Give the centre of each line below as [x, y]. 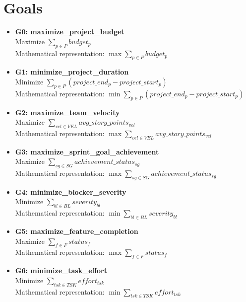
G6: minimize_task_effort [61, 270]
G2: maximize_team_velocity [67, 112]
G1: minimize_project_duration [72, 72]
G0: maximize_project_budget [70, 32]
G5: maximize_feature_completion [77, 231]
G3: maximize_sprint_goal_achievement [87, 151]
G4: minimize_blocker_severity [71, 191]
